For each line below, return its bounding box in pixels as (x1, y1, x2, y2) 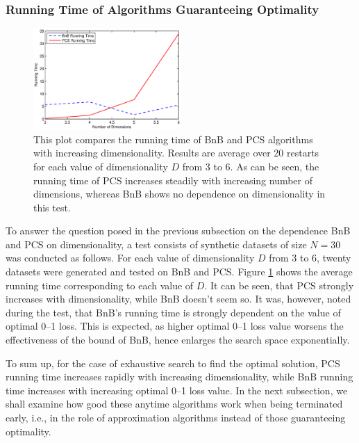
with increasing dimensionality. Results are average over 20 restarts (33, 145, 319, 160)
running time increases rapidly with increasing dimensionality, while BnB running (6, 369, 353, 384)
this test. (33, 200, 71, 214)
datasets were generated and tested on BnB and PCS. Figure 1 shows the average (6, 264, 353, 279)
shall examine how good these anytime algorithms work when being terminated (6, 396, 343, 411)
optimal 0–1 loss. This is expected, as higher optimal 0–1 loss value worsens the (6, 319, 344, 333)
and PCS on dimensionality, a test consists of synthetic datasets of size (6, 236, 307, 251)
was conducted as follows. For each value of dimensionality (6, 250, 255, 265)
